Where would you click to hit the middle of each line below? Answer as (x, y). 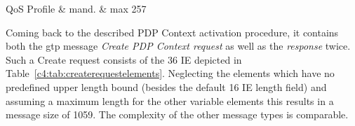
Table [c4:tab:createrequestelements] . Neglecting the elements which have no (170, 73)
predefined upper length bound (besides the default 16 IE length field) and (166, 86)
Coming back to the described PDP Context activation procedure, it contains (172, 32)
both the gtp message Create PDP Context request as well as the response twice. (178, 46)
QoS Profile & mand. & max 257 (76, 8)
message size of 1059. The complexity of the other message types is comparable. (177, 114)
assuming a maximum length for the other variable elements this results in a (170, 100)
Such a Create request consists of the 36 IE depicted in (124, 59)
